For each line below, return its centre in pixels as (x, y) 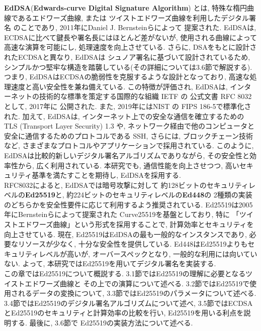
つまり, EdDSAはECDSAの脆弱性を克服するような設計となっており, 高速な (127, 77)
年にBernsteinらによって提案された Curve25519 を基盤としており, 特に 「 (122, 214)
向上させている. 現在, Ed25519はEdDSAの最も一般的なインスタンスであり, (125, 234)
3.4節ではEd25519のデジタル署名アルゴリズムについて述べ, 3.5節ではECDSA (128, 303)
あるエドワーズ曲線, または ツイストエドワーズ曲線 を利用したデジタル (133, 17)
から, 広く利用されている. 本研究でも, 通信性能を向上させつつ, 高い (128, 165)
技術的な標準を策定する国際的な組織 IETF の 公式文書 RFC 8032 (145, 96)
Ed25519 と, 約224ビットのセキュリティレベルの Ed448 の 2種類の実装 (139, 195)
